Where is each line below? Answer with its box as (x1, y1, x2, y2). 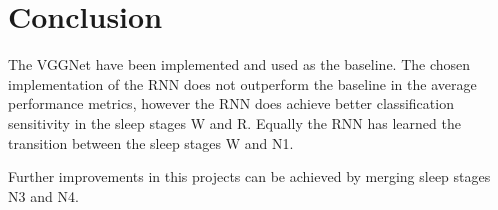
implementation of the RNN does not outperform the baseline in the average (8, 73, 477, 94)
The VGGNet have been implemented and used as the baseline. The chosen (8, 54, 471, 75)
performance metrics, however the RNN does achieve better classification (8, 93, 454, 114)
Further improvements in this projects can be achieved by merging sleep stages (8, 166, 491, 187)
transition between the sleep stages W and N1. (8, 132, 294, 153)
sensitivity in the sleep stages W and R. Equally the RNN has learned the (8, 112, 461, 133)
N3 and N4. (8, 185, 79, 206)
